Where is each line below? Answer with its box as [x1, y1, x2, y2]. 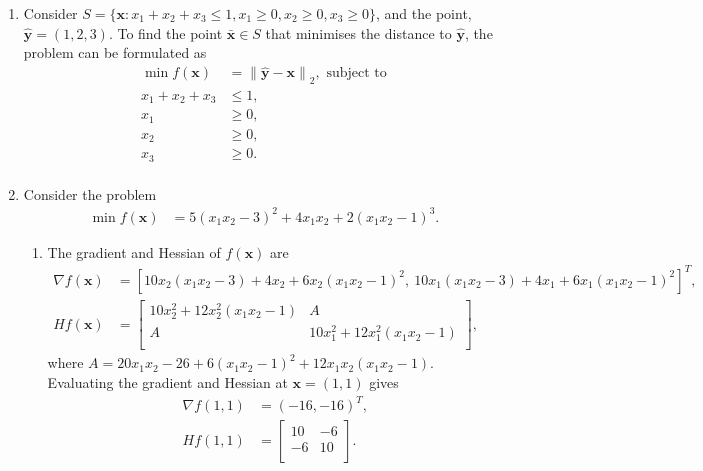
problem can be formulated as [23, 42, 207, 63]
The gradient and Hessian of [47, 241, 221, 262]
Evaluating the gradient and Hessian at [47, 372, 288, 393]
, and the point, [376, 3, 472, 23]
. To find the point [108, 22, 223, 43]
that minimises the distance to [265, 22, 452, 43]
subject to [326, 66, 387, 81]
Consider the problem [23, 183, 157, 204]
